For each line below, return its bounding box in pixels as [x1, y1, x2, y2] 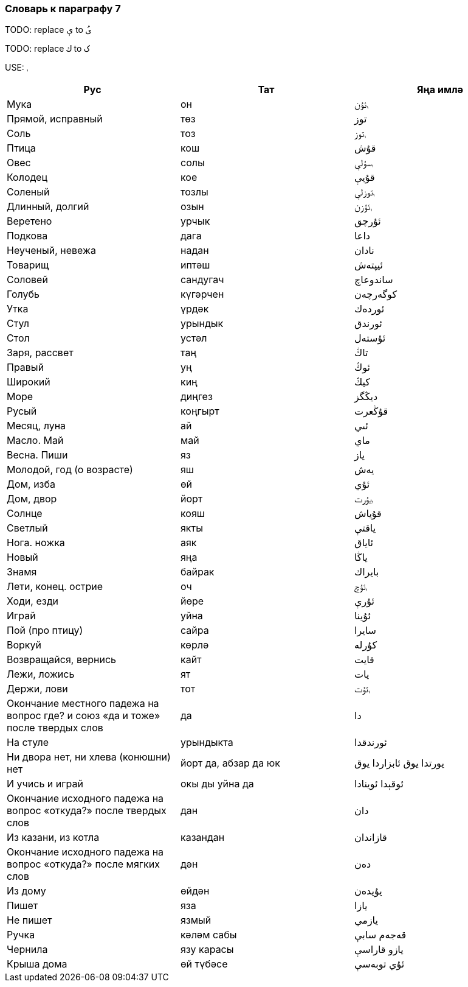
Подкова [7, 230, 48, 242]
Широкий [7, 376, 50, 388]
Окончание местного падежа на [7, 697, 159, 710]
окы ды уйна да [180, 778, 254, 790]
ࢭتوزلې [354, 186, 375, 198]
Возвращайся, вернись [7, 653, 117, 666]
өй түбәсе [180, 958, 228, 971]
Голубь [7, 288, 40, 301]
